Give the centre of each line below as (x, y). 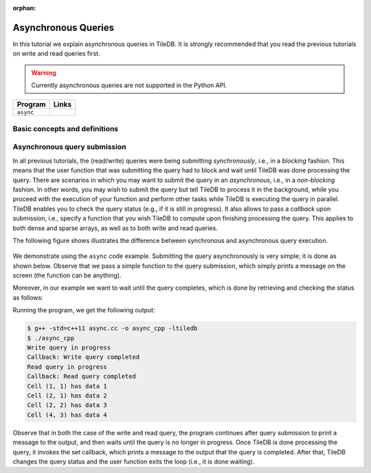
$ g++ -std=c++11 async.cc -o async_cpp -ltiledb (112, 328)
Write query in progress (69, 348)
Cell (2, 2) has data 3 (67, 405)
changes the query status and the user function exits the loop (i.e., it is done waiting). (134, 461)
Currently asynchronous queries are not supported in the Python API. (129, 85)
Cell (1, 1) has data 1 (67, 386)
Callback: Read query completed (82, 377)
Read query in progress (67, 367)
